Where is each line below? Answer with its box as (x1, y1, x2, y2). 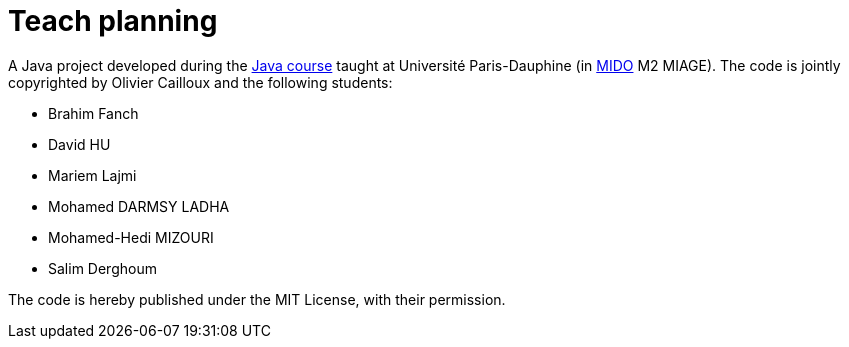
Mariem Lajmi (48, 166, 137, 184)
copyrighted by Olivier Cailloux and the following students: (8, 73, 393, 91)
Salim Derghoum (48, 259, 157, 277)
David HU (48, 135, 111, 153)
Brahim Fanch (48, 104, 139, 122)
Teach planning (8, 4, 218, 38)
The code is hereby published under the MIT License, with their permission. (8, 290, 506, 308)
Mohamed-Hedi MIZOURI (48, 228, 214, 246)
